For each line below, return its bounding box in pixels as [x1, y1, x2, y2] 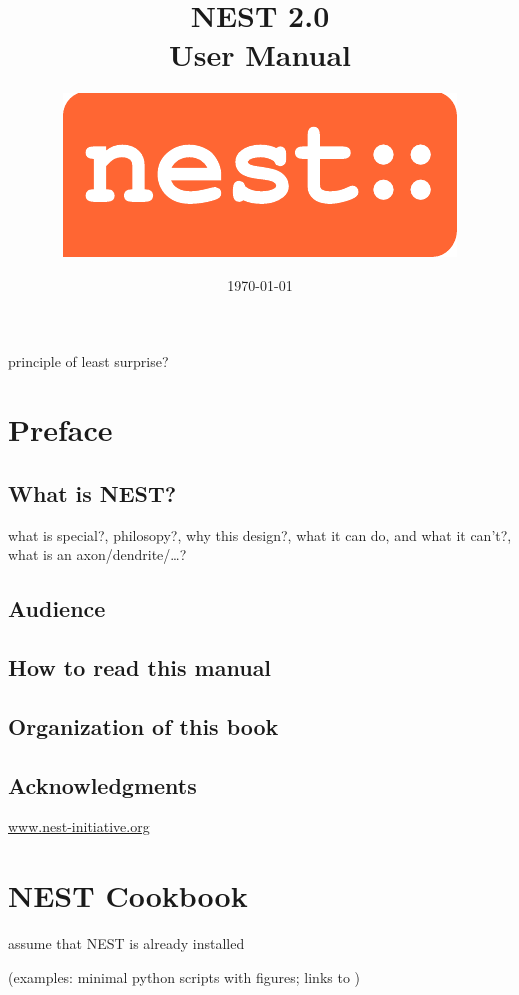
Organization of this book [8, 710, 279, 741]
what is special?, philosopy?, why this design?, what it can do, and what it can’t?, [8, 524, 512, 545]
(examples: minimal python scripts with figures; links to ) [8, 966, 361, 987]
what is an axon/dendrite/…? [8, 544, 187, 565]
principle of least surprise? [8, 350, 169, 371]
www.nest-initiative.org [8, 816, 150, 837]
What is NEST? [8, 477, 177, 508]
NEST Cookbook [8, 875, 248, 916]
